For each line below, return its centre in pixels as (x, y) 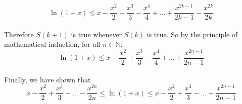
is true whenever (96, 34)
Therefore (19, 34)
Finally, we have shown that (47, 79)
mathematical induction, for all (52, 44)
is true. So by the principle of (192, 34)
